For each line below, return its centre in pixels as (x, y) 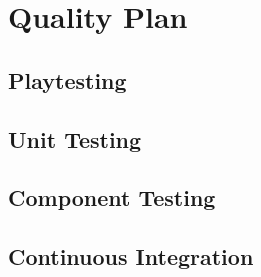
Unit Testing (75, 138)
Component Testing (112, 197)
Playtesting (67, 79)
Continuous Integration (131, 256)
